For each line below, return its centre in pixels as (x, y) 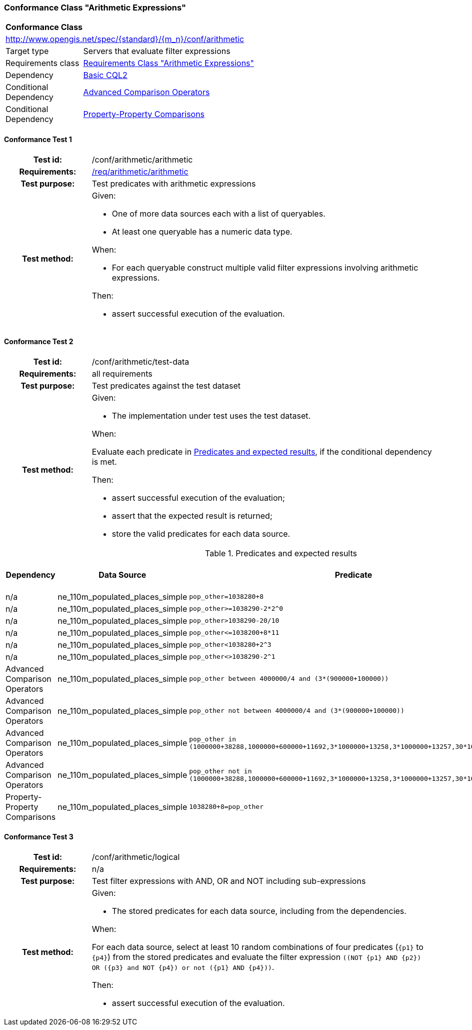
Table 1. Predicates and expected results (281, 553)
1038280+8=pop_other (226, 807)
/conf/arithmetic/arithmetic (142, 159)
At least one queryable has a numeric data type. (202, 231)
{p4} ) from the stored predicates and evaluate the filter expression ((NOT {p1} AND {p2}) (256, 957)
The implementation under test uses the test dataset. (211, 415)
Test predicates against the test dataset (166, 385)
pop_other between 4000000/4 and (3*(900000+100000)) (289, 679)
